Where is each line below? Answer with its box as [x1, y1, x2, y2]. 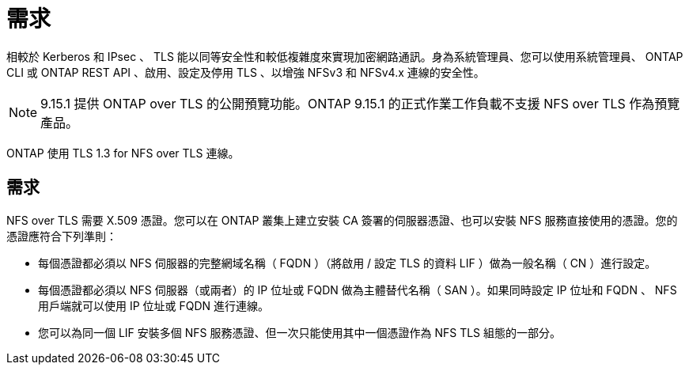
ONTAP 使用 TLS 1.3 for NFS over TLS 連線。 [6, 146, 240, 160]
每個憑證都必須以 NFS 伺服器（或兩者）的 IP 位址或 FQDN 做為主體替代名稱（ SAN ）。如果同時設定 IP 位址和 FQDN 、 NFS [38, 282, 677, 297]
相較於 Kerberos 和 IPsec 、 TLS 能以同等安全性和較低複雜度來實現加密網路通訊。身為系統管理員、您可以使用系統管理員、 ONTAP [6, 49, 683, 63]
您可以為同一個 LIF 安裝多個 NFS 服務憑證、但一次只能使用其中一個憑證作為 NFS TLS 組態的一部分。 [38, 325, 562, 339]
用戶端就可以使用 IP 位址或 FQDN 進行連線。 [38, 298, 270, 312]
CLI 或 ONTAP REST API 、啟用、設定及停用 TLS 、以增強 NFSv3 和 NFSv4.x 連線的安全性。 [6, 65, 485, 79]
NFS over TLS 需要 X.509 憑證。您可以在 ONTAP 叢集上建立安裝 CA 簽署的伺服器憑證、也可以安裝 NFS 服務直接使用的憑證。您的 [6, 213, 678, 227]
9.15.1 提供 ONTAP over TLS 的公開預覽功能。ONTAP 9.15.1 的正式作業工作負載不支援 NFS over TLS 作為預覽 [40, 95, 680, 112]
